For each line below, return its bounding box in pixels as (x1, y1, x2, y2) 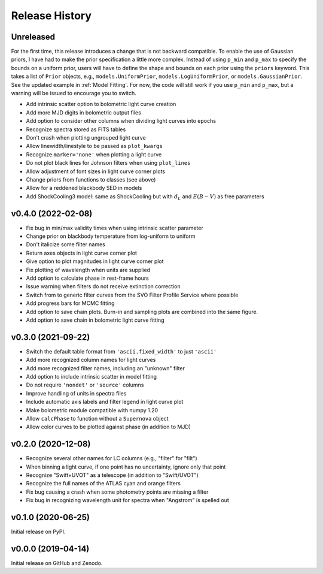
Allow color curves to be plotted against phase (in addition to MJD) (26, 423, 191, 431)
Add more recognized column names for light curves (26, 357, 156, 364)
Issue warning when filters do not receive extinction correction (26, 283, 181, 290)
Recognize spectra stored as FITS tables (26, 126, 126, 133)
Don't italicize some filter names (26, 241, 106, 248)
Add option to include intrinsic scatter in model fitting (26, 373, 157, 380)
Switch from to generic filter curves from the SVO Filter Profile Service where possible (26, 291, 239, 298)
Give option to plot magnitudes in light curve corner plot (26, 258, 164, 265)
